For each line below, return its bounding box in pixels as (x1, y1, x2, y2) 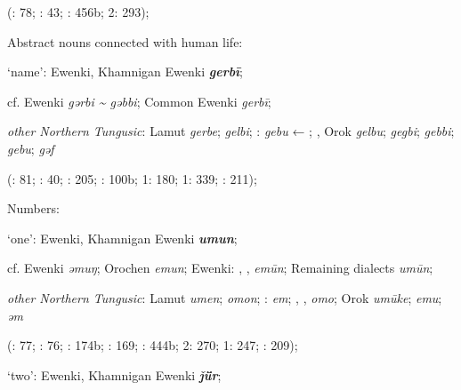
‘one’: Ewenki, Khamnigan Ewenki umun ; (7, 228, 238, 247)
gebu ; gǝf (7, 139, 54, 157)
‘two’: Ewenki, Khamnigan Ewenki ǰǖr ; (7, 365, 222, 384)
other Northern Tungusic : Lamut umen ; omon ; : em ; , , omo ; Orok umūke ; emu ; (7, 288, 442, 306)
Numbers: (7, 199, 60, 218)
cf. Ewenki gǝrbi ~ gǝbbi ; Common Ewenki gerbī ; (7, 92, 271, 110)
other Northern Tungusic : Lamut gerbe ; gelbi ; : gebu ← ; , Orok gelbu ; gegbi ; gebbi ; (7, 122, 455, 140)
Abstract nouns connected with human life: (7, 32, 243, 51)
